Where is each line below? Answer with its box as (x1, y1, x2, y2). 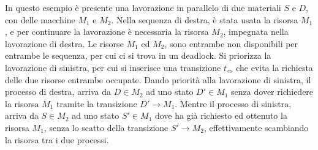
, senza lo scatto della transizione (44, 121, 168, 133)
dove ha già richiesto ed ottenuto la (154, 109, 287, 122)
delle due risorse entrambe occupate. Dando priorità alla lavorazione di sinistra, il (5, 73, 311, 86)
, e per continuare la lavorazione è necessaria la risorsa (5, 25, 209, 38)
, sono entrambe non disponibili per (164, 37, 298, 50)
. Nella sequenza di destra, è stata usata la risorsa (111, 13, 298, 26)
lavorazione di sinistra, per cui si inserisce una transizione (5, 61, 221, 73)
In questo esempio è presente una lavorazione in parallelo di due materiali (5, 1, 281, 13)
